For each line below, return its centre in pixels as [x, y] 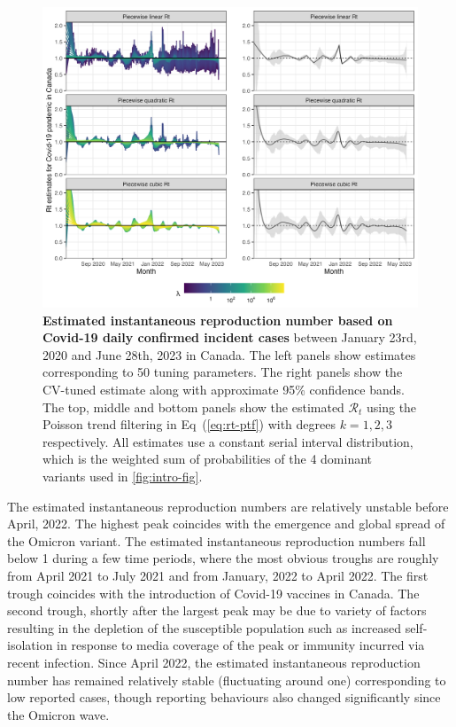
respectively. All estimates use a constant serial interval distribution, [228, 441]
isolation [30, 645]
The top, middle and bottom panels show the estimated [193, 406]
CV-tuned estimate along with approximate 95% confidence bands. [224, 390]
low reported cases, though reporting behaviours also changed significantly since [224, 697]
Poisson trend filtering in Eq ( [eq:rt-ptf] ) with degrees [189, 424]
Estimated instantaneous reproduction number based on [218, 320]
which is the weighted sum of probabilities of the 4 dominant [208, 459]
